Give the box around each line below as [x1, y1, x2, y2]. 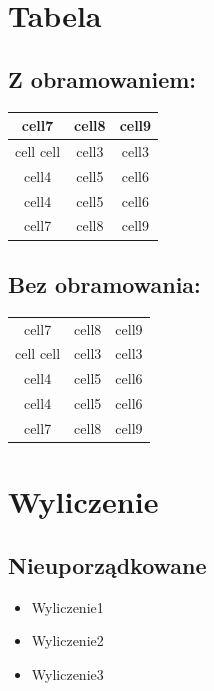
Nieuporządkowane [8, 549, 207, 580]
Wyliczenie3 [31, 663, 104, 684]
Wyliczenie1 [31, 596, 104, 617]
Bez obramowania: [8, 268, 201, 299]
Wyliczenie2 [31, 630, 104, 651]
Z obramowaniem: [8, 63, 197, 94]
